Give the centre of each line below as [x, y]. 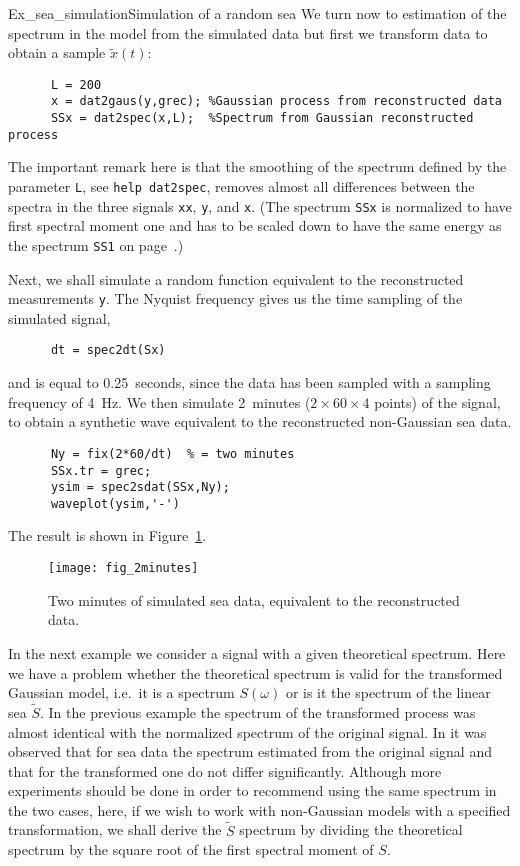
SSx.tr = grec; [101, 470]
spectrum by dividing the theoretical [351, 829]
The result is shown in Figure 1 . [107, 535]
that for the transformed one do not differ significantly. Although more [225, 770]
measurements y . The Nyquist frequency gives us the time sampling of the [235, 298]
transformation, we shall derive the [115, 829]
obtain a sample [57, 52]
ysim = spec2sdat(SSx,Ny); [140, 487]
